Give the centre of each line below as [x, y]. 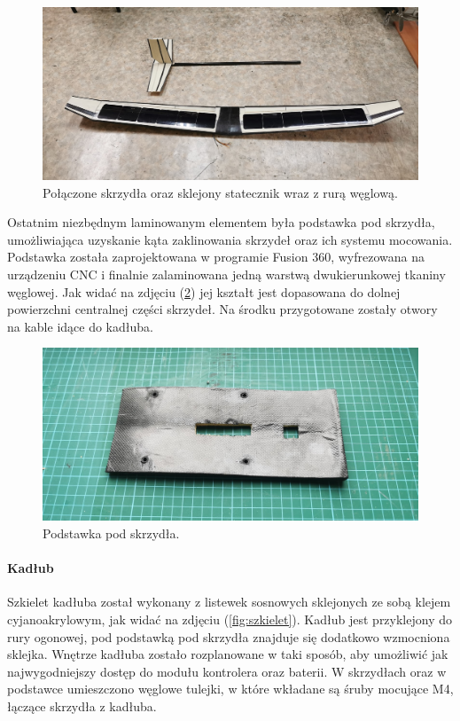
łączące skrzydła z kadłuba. [82, 705]
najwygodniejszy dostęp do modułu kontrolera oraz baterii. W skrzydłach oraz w [227, 671]
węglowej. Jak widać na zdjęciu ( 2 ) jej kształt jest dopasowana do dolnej [204, 291]
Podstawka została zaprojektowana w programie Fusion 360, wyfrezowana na [216, 257]
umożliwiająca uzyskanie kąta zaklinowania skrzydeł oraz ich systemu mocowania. [230, 239]
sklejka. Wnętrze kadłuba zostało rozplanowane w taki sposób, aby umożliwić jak [228, 654]
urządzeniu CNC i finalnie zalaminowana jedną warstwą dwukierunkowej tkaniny [226, 274]
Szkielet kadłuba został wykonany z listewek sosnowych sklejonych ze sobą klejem [229, 602]
